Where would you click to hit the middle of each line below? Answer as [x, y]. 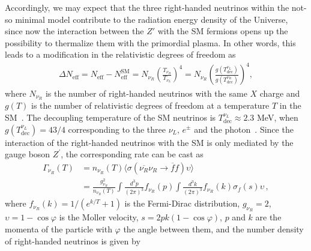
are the [268, 217]
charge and [280, 93]
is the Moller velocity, [99, 217]
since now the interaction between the [74, 31]
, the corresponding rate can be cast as [132, 154]
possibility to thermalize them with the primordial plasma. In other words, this [150, 42]
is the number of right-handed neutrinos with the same [146, 93]
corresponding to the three [117, 129]
